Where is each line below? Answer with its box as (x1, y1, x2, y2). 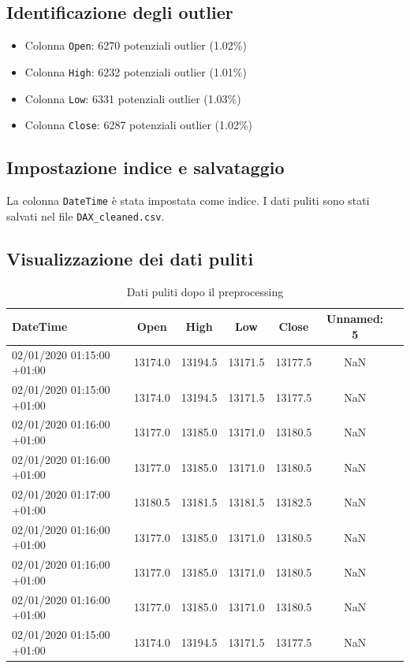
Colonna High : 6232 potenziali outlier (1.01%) (24, 63, 247, 80)
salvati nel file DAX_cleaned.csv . (6, 207, 165, 224)
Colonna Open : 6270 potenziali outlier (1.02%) (24, 37, 247, 54)
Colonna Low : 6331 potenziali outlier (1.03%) (24, 90, 241, 106)
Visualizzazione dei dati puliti (6, 246, 254, 270)
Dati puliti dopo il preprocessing (126, 283, 284, 299)
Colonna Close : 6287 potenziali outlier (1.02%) (24, 117, 253, 133)
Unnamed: (326, 310, 384, 327)
